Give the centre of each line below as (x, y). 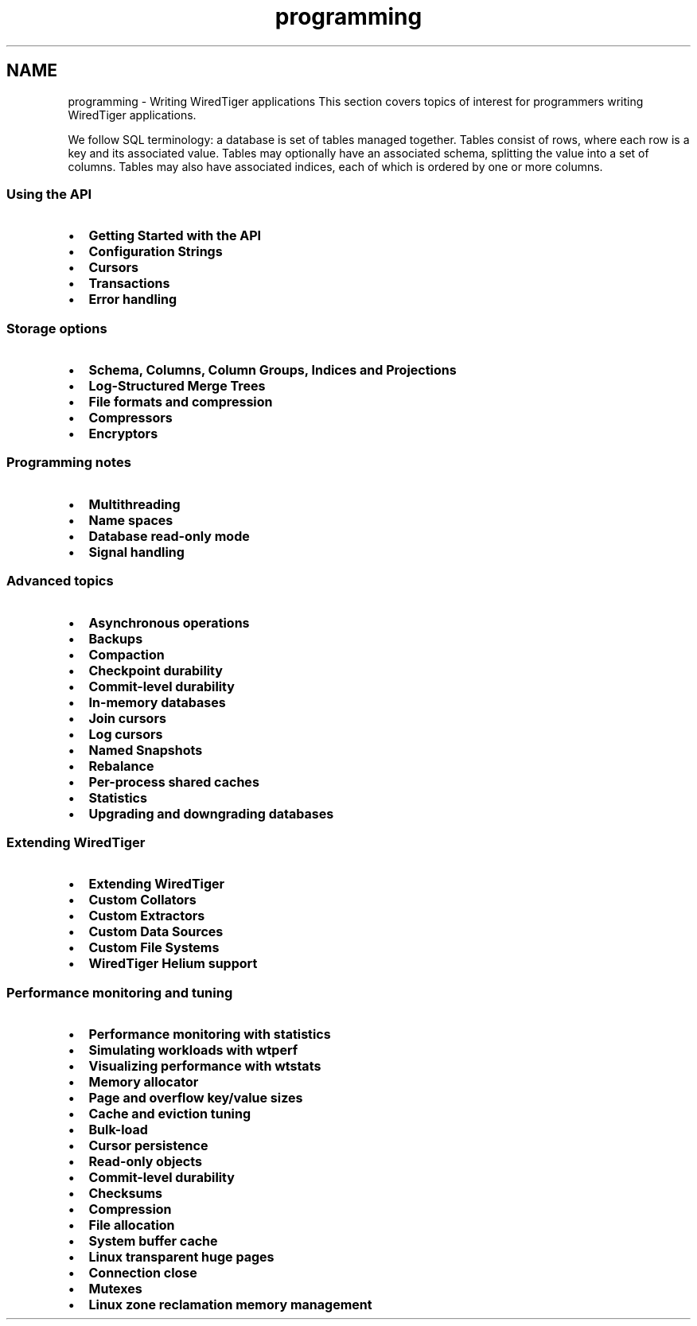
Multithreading (134, 504)
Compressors (130, 418)
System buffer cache (153, 1241)
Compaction (127, 654)
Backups (116, 638)
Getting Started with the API (175, 236)
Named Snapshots (146, 750)
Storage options (57, 328)
